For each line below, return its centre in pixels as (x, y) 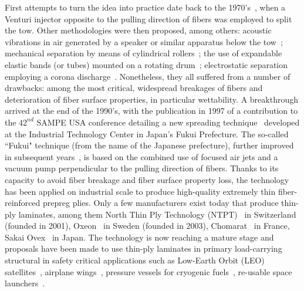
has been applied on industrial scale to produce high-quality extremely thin (140, 191)
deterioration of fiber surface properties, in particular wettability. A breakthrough (151, 99)
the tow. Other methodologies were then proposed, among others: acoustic (138, 30)
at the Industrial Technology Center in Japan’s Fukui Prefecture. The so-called (147, 133)
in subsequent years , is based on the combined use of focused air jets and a (141, 156)
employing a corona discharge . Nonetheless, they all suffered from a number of (148, 76)
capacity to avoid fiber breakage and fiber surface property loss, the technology (147, 179)
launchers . (25, 283)
